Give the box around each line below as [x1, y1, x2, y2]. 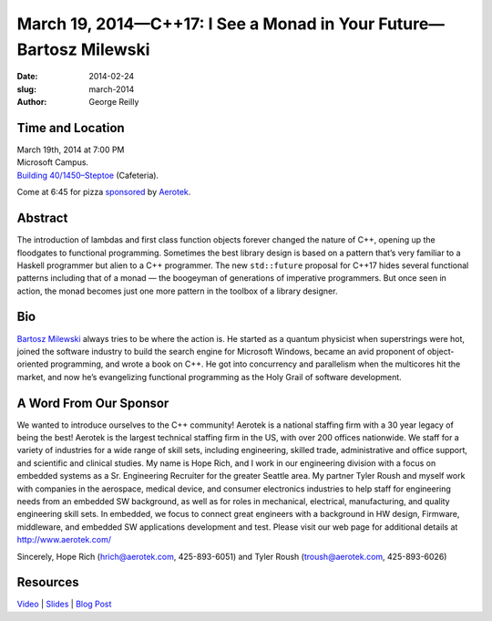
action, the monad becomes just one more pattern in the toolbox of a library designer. [16, 285, 338, 296]
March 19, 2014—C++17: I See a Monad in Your [16, 14, 375, 34]
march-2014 [88, 83, 135, 95]
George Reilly [88, 97, 139, 108]
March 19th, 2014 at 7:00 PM [16, 144, 125, 155]
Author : [16, 97, 47, 108]
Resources [16, 574, 79, 590]
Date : [16, 71, 38, 82]
